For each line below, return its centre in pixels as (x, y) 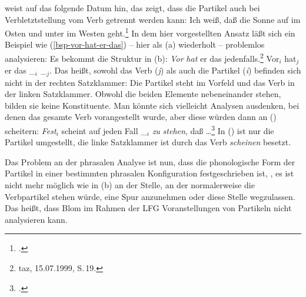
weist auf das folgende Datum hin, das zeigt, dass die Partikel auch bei (132, 8)
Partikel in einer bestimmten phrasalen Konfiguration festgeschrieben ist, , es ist (149, 173)
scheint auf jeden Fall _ (104, 130)
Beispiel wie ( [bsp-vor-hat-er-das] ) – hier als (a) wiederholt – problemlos (135, 44)
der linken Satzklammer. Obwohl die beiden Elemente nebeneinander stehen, (143, 94)
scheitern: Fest (31, 130)
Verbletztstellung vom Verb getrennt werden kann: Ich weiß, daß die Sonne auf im (153, 19)
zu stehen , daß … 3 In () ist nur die (213, 129)
